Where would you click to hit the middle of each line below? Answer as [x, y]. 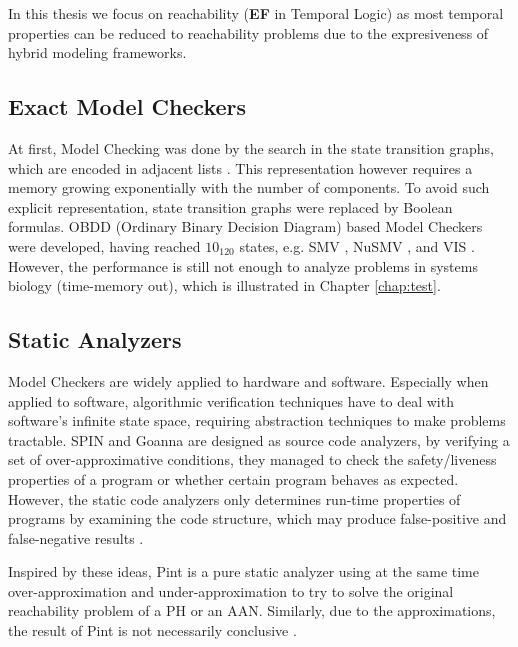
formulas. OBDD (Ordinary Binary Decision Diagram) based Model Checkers [245, 226]
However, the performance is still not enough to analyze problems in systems [243, 265]
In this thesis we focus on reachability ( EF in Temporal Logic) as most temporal [256, 13]
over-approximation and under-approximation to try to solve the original [231, 590]
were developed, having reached [104, 245]
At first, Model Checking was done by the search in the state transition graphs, [251, 147]
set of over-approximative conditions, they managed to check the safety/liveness [252, 459]
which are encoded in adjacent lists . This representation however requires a [240, 167]
